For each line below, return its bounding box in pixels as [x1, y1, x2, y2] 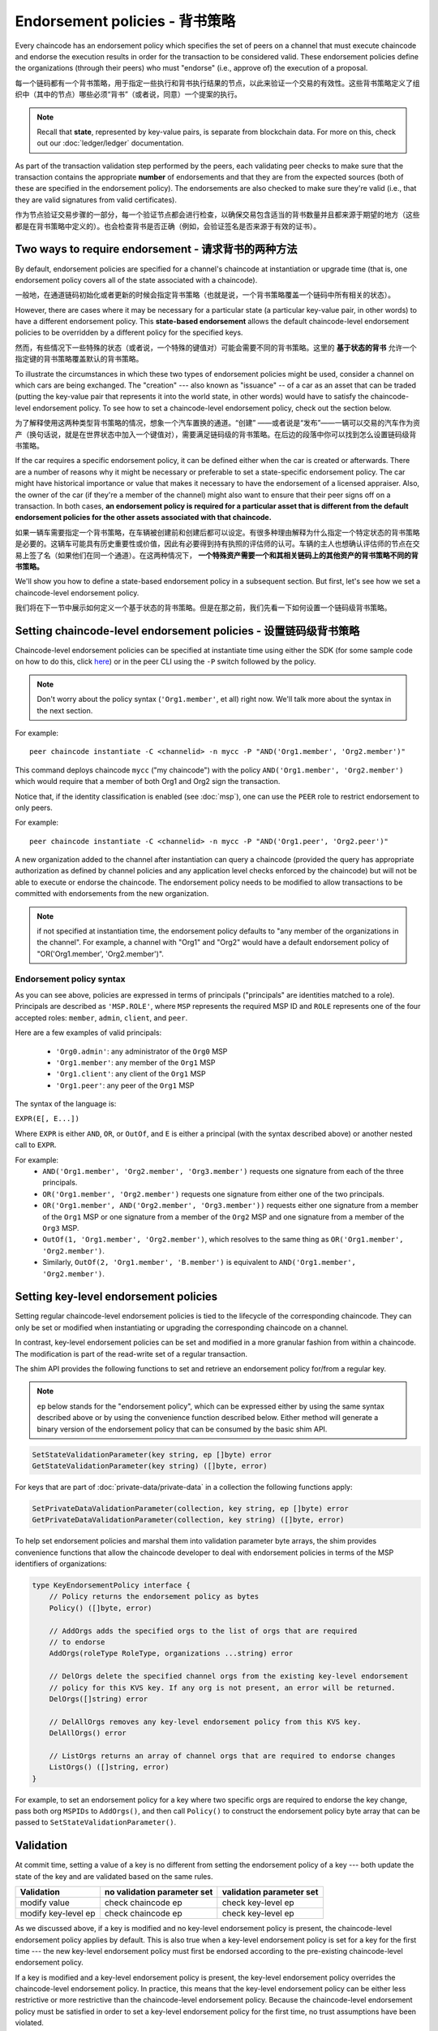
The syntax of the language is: [15, 1099, 117, 1109]
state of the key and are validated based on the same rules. [15, 1871, 213, 1881]
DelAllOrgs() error [49, 1729, 127, 1738]
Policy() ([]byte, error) [49, 1603, 152, 1613]
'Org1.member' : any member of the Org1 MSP [55, 1057, 216, 1067]
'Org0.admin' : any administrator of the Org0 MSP [55, 1046, 228, 1056]
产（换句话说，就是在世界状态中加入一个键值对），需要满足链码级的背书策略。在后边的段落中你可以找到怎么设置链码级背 [15, 429, 417, 439]
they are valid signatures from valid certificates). [15, 195, 178, 205]
